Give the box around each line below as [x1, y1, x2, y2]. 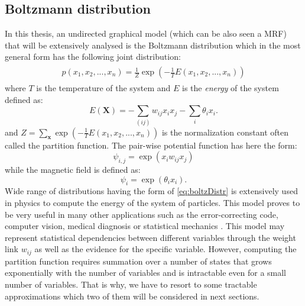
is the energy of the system [182, 82, 279, 94]
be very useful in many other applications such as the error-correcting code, [5, 208, 278, 220]
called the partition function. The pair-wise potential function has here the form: [5, 138, 297, 151]
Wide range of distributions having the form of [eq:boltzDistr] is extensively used [5, 185, 298, 197]
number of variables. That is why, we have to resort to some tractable [5, 278, 257, 290]
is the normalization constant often [161, 125, 288, 138]
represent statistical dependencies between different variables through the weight [5, 231, 296, 243]
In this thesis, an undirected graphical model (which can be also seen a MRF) [5, 27, 287, 40]
